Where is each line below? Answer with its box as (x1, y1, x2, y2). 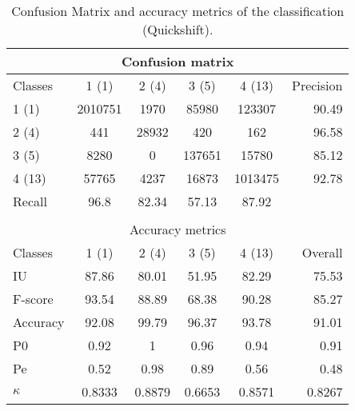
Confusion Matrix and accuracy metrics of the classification (11, 2, 345, 20)
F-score (13, 289, 54, 308)
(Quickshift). (142, 20, 213, 38)
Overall (301, 243, 343, 261)
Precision (291, 76, 343, 94)
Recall (13, 192, 47, 210)
